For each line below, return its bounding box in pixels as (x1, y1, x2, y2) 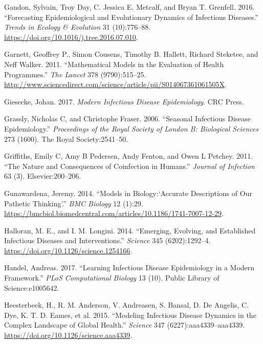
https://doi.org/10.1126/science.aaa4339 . (4, 330, 133, 340)
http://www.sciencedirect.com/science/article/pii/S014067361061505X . (4, 79, 227, 90)
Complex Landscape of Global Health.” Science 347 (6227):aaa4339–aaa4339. (4, 319, 245, 330)
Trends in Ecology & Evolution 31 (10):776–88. (4, 21, 151, 32)
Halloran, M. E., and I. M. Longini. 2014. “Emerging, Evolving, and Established (4, 225, 256, 235)
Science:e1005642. (4, 282, 59, 293)
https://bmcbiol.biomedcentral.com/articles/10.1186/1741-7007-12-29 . (4, 208, 224, 219)
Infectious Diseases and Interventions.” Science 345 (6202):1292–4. (4, 235, 211, 246)
